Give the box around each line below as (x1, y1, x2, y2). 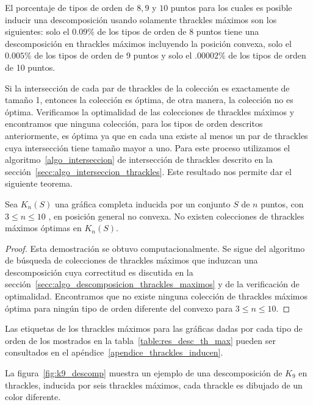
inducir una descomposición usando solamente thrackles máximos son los (5, 13, 277, 26)
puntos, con (261, 197, 304, 210)
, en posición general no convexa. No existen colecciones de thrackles (48, 209, 304, 222)
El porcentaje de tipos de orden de (5, 1, 134, 13)
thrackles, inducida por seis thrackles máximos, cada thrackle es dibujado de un (5, 378, 303, 391)
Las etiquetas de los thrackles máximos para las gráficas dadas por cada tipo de (5, 322, 303, 335)
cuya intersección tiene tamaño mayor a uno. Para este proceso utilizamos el (5, 141, 290, 154)
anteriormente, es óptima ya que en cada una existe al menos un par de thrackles (5, 129, 308, 142)
